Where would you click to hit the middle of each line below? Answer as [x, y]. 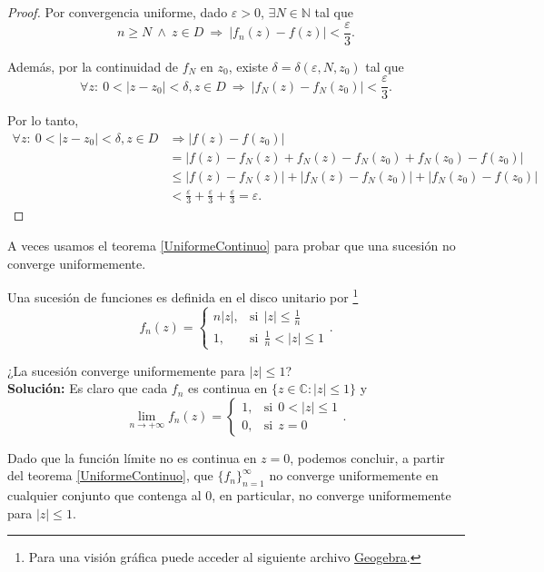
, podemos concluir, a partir [367, 457]
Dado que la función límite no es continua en [132, 457]
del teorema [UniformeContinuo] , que [110, 475]
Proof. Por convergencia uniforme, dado [118, 12]
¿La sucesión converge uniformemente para [126, 370]
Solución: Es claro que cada [88, 388]
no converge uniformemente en [354, 475]
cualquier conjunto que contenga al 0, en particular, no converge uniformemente [229, 495]
